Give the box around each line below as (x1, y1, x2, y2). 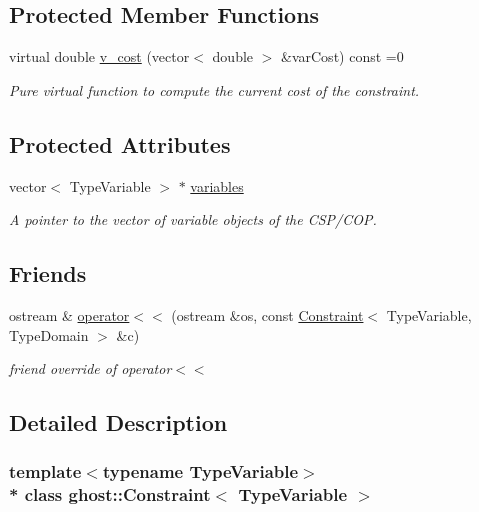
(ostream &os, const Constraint (171, 304, 364, 325)
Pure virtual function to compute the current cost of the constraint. (9, 79, 420, 100)
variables (190, 175, 244, 196)
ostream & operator (9, 304, 130, 325)
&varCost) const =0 (281, 46, 404, 67)
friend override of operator (9, 358, 172, 379)
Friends (9, 258, 87, 289)
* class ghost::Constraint (9, 482, 211, 507)
